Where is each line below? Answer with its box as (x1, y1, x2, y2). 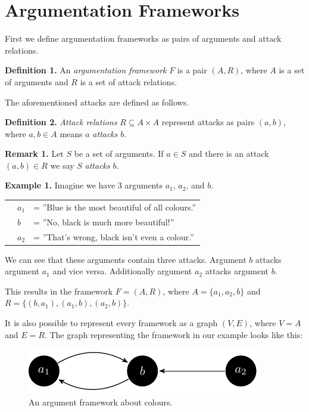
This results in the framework (5, 284, 113, 297)
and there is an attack (189, 147, 269, 160)
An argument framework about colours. (29, 395, 173, 408)
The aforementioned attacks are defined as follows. (5, 95, 189, 108)
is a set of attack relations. (80, 75, 177, 88)
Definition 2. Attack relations (5, 116, 117, 128)
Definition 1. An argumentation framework (5, 64, 167, 76)
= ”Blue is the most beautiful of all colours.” (33, 200, 196, 213)
